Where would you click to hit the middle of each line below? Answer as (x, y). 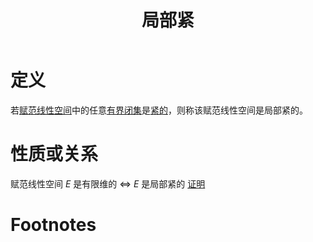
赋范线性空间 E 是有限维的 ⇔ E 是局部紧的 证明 (108, 183)
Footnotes (53, 225)
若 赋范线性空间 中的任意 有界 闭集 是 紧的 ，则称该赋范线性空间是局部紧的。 (159, 110)
